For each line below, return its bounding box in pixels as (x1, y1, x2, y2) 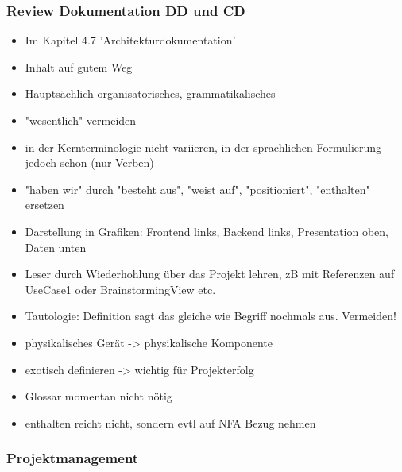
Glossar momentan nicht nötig (25, 388, 172, 404)
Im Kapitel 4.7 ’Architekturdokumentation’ (25, 32, 236, 48)
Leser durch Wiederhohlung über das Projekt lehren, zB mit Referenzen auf (25, 265, 395, 282)
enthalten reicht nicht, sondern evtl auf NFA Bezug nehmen (25, 414, 316, 431)
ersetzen (25, 196, 64, 213)
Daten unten (25, 238, 87, 255)
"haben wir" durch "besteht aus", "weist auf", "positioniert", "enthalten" (25, 180, 370, 197)
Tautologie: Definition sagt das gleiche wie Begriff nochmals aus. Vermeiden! (25, 308, 396, 324)
